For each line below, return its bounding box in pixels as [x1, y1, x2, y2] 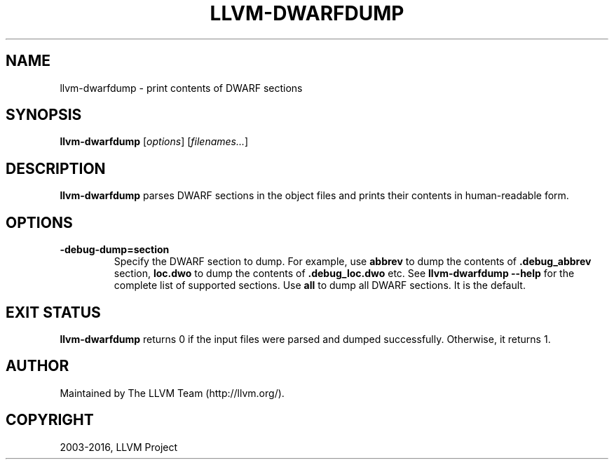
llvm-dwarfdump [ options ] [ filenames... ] [60, 135, 249, 148]
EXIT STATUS [6, 303, 101, 321]
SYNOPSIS [6, 106, 82, 124]
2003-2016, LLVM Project [60, 440, 178, 453]
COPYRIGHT [6, 411, 94, 429]
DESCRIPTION [6, 159, 106, 177]
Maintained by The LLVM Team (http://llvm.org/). [60, 386, 285, 399]
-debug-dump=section [60, 243, 170, 256]
